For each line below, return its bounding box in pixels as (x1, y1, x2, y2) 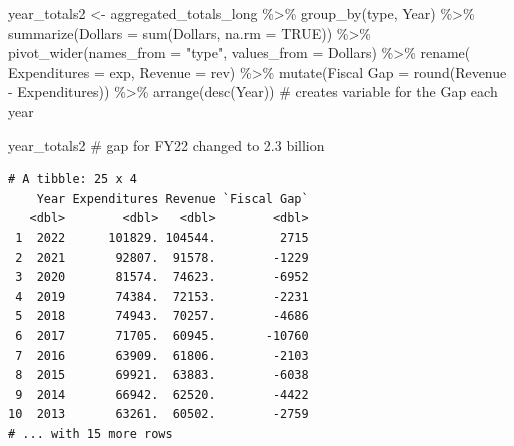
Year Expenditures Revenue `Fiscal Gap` (36, 191, 309, 206)
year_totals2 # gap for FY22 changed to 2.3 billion (8, 134, 325, 155)
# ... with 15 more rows (8, 426, 173, 441)
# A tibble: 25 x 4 (8, 172, 137, 187)
